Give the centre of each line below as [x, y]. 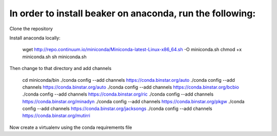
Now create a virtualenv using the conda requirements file [71, 127]
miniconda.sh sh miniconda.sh [54, 57]
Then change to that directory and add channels [61, 69]
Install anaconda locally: [35, 38]
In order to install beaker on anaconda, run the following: [133, 13]
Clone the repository [31, 29]
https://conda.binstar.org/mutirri [56, 116]
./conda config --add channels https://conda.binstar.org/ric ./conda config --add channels [118, 94]
